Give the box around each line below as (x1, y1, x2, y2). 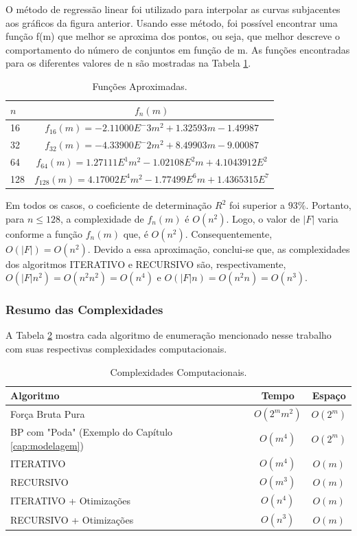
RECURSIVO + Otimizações (10, 512, 134, 526)
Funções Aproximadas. (92, 78, 187, 93)
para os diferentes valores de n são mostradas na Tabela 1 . (5, 56, 251, 70)
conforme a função (5, 226, 83, 241)
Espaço (312, 388, 346, 403)
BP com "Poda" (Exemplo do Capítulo (10, 425, 173, 439)
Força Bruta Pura (10, 407, 85, 421)
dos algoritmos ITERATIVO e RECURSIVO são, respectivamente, (5, 256, 286, 271)
